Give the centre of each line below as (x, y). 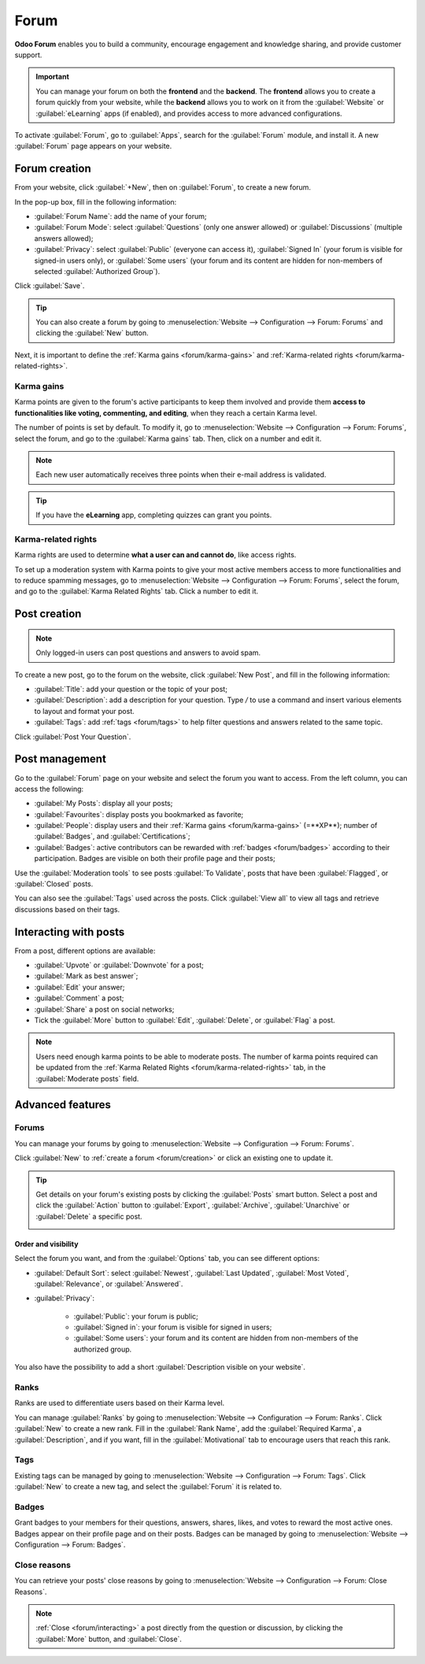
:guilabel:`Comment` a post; (79, 998)
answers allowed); (64, 238)
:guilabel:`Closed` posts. (54, 884)
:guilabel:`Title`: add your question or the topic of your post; (131, 690)
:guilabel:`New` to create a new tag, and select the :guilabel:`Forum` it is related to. (148, 1487)
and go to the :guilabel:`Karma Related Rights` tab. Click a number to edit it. (137, 591)
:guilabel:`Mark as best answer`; (86, 976)
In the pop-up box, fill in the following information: (96, 202)
